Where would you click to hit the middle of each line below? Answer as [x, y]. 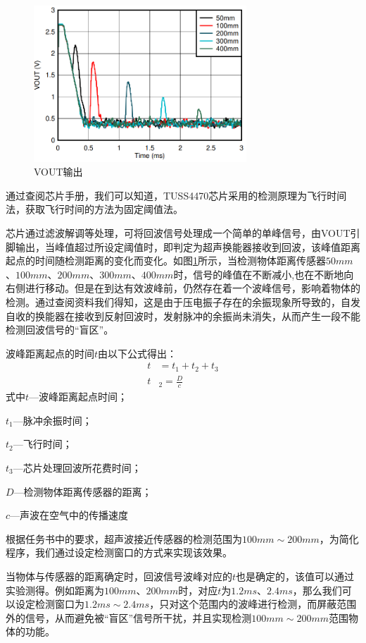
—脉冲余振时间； [52, 420]
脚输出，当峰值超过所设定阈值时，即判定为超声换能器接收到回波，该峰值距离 [183, 246]
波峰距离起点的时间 [50, 353]
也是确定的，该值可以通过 [295, 576]
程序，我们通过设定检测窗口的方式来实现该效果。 [119, 552]
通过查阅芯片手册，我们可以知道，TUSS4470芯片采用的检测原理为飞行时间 [176, 195]
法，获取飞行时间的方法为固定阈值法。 [94, 209]
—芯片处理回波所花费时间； [77, 468]
